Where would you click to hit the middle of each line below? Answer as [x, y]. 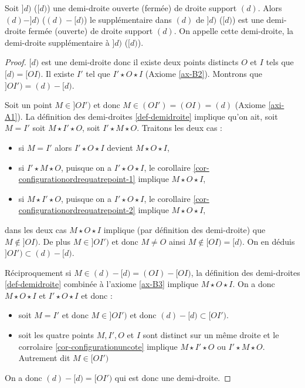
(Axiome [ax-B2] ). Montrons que [204, 73]
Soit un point [28, 105]
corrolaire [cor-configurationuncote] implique [98, 346]
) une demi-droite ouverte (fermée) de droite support [142, 8]
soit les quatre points [56, 335]
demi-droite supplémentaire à [57, 42]
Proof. [16, 62]
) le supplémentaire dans [128, 19]
